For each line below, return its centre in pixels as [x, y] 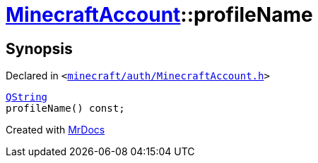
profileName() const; [65, 109]
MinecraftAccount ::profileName [159, 15]
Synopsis [39, 48]
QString [27, 97]
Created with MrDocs [55, 130]
